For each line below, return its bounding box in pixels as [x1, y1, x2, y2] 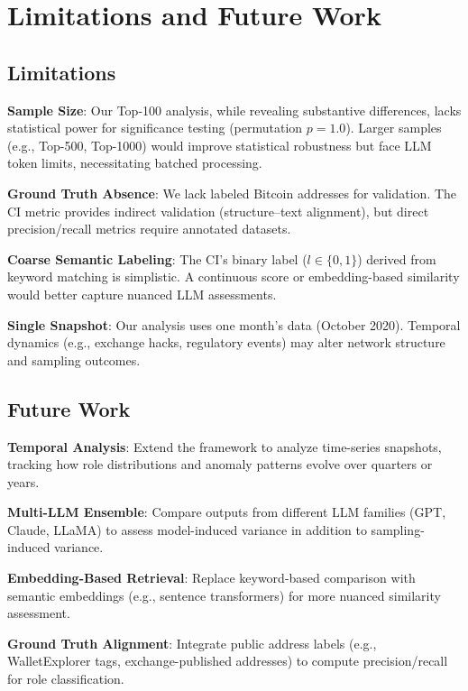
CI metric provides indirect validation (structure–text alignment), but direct [7, 201, 429, 220]
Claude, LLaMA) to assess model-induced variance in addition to [7, 520, 367, 539]
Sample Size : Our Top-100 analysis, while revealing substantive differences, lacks [7, 100, 462, 119]
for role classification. [7, 669, 124, 688]
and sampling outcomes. [7, 350, 141, 369]
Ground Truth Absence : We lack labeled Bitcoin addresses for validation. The [7, 183, 457, 202]
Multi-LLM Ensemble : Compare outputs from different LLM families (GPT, [7, 502, 446, 521]
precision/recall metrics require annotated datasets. [7, 219, 291, 238]
